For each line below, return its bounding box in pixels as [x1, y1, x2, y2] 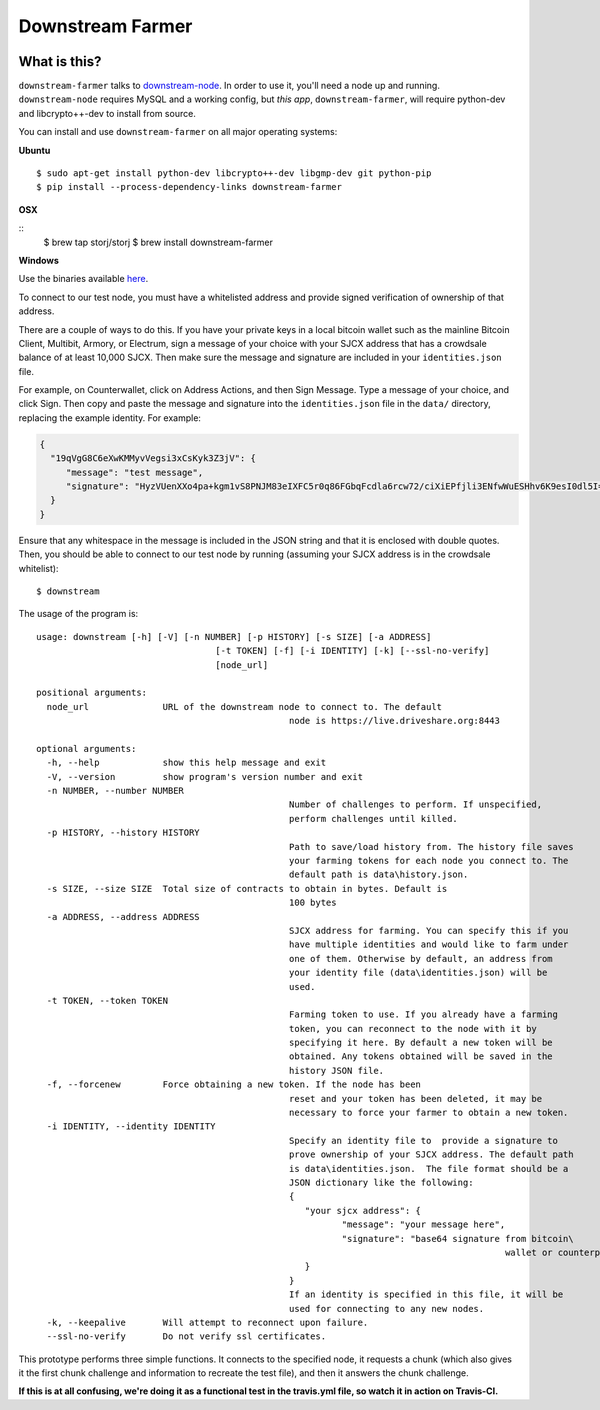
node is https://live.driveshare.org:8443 [288, 715, 500, 727]
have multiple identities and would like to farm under [288, 939, 569, 950]
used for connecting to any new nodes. [288, 1303, 485, 1314]
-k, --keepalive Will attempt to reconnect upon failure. [46, 1316, 369, 1328]
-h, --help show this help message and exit [46, 757, 327, 769]
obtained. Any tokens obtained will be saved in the [288, 1051, 554, 1062]
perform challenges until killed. [288, 813, 459, 824]
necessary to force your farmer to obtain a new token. [288, 1107, 569, 1119]
